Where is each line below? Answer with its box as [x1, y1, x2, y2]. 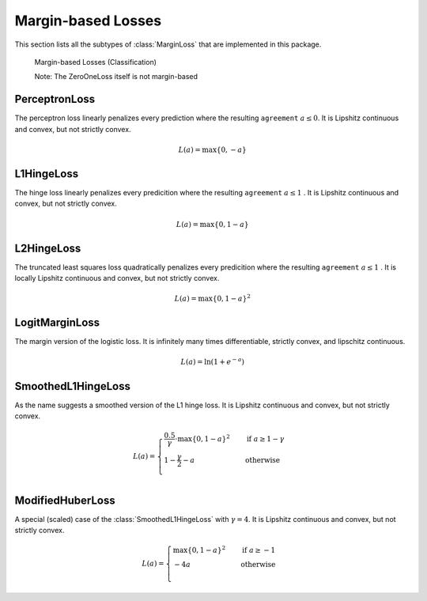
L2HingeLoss [14, 241, 81, 255]
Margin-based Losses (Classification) [34, 57, 157, 66]
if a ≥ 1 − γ [246, 434, 285, 443]
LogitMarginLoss [14, 316, 100, 330]
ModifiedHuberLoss [14, 493, 116, 507]
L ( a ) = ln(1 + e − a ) [180, 356, 245, 367]
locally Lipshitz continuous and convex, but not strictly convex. [14, 274, 220, 282]
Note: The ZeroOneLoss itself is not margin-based [34, 72, 198, 81]
